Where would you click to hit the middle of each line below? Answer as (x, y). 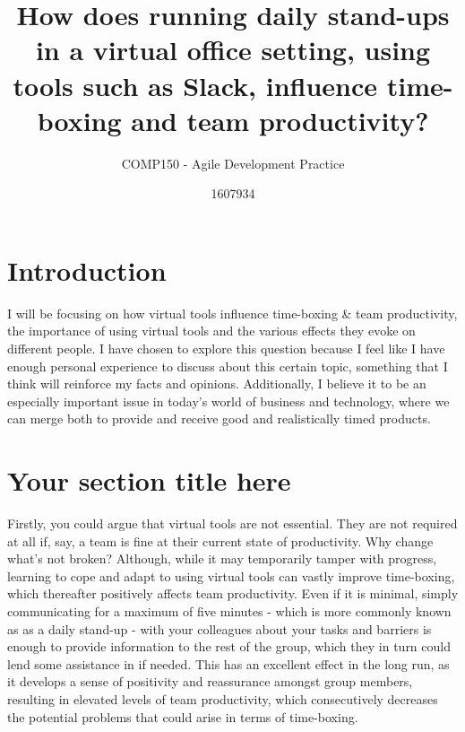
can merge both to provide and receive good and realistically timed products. (219, 418)
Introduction (87, 270)
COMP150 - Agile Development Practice (233, 163)
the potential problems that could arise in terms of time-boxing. (183, 716)
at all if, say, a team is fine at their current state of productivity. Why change (220, 540)
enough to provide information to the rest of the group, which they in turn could (229, 646)
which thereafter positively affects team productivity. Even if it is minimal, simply (233, 593)
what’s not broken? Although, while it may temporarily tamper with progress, (222, 558)
